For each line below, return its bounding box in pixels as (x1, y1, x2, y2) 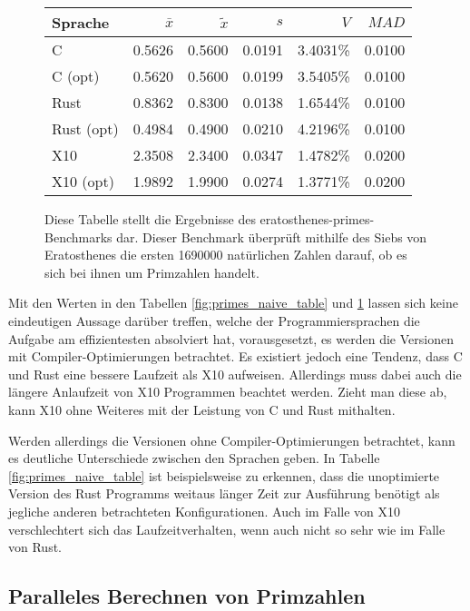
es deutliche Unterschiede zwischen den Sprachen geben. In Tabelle (8, 448, 380, 468)
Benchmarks (44, 227, 113, 246)
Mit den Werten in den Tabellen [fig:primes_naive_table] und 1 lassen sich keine (8, 293, 458, 312)
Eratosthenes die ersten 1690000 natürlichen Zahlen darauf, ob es (44, 245, 407, 264)
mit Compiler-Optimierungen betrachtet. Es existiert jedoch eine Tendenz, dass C (8, 347, 463, 366)
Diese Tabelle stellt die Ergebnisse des (44, 210, 256, 228)
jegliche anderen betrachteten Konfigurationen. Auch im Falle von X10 (8, 501, 400, 520)
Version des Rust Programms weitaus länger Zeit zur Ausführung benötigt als (8, 484, 440, 503)
